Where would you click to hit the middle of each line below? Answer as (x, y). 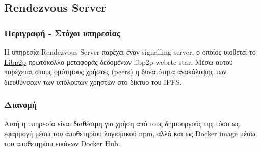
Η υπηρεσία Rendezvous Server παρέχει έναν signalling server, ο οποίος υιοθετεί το (130, 52)
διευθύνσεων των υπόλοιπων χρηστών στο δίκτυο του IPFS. (93, 81)
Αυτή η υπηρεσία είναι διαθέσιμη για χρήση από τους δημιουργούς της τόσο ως (122, 123)
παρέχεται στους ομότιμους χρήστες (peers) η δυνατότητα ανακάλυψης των (115, 72)
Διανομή (20, 104)
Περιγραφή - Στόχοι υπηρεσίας (62, 32)
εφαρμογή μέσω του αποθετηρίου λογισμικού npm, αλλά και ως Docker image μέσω (130, 133)
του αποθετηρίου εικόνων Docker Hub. (62, 143)
